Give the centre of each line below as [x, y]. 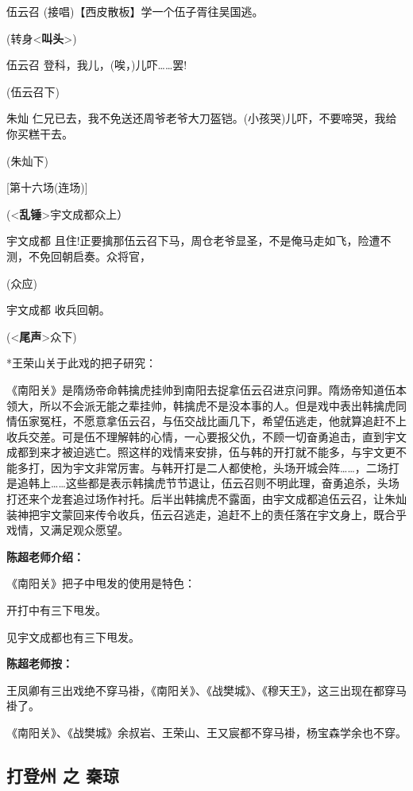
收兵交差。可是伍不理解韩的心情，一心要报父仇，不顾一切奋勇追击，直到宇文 [206, 436]
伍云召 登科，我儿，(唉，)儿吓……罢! [97, 65]
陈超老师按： [40, 663]
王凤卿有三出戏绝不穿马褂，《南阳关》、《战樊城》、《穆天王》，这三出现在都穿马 [206, 690]
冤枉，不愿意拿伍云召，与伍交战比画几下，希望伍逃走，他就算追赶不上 [223, 421]
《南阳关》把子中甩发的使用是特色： [101, 583]
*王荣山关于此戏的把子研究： [81, 363]
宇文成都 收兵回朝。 [58, 310]
